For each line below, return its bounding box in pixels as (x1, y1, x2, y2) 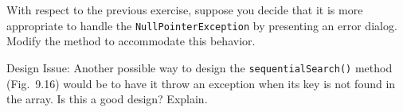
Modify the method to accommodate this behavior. (6, 33, 256, 49)
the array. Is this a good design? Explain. (6, 91, 208, 107)
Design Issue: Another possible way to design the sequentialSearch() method (6, 59, 393, 75)
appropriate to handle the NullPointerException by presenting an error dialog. (6, 17, 397, 33)
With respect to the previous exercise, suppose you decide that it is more (6, 2, 363, 17)
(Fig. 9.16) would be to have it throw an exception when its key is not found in (6, 75, 396, 91)
